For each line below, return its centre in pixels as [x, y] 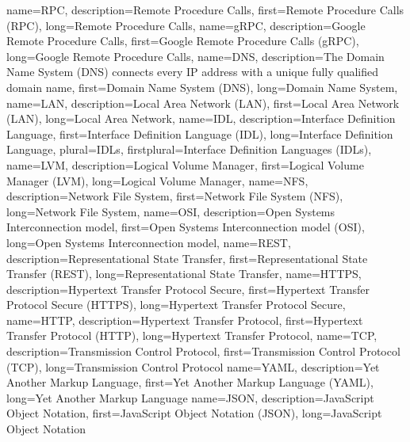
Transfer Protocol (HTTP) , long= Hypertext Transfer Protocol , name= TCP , [192, 335]
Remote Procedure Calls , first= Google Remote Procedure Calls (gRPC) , [183, 41]
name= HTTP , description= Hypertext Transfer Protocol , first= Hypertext [185, 320]
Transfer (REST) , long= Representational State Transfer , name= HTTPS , [184, 274]
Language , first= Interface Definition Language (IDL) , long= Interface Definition [200, 133]
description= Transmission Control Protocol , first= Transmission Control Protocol [203, 351]
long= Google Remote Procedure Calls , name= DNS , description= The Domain [195, 56]
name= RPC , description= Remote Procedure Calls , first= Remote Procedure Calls [205, 10]
